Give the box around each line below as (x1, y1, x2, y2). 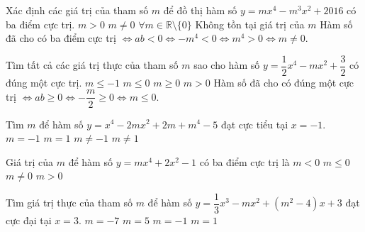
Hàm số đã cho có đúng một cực (213, 74, 354, 89)
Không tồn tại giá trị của (195, 16, 305, 31)
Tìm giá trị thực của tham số (6, 195, 133, 210)
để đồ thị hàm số (163, 3, 237, 17)
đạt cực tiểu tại (220, 116, 288, 131)
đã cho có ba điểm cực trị (6, 31, 116, 45)
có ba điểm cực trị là (199, 154, 290, 169)
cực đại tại (6, 212, 52, 227)
